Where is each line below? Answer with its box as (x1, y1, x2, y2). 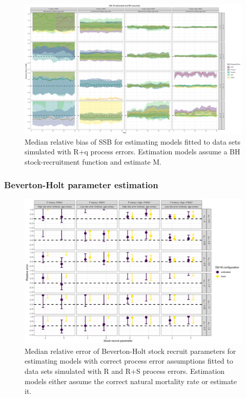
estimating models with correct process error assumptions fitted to (25, 355, 233, 366)
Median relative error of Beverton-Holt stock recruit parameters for (25, 345, 236, 356)
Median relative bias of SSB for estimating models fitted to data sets (25, 136, 241, 147)
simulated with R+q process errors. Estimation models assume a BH (25, 146, 240, 157)
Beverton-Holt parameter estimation (4, 178, 158, 191)
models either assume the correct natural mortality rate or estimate (25, 375, 237, 386)
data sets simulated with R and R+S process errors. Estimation (25, 366, 225, 376)
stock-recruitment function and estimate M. (25, 156, 162, 167)
